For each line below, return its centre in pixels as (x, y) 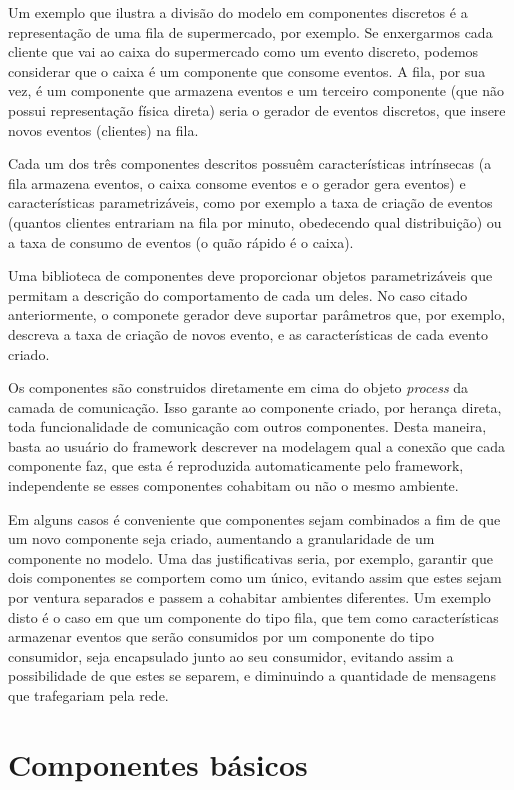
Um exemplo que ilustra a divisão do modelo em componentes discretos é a (238, 12)
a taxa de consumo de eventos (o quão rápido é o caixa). (181, 241)
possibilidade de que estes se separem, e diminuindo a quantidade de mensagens (252, 675)
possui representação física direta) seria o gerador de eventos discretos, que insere (257, 109)
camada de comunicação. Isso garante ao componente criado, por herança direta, (255, 406)
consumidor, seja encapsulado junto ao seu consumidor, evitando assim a (231, 655)
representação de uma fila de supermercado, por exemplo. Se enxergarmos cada (250, 31)
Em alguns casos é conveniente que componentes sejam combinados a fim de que (254, 518)
